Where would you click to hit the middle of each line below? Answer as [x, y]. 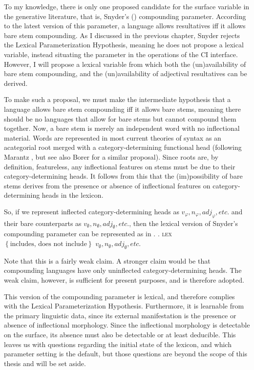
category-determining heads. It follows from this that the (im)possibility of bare [123, 176]
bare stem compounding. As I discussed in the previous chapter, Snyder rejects [122, 35]
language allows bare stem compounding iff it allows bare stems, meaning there [123, 109]
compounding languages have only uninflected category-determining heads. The [123, 270]
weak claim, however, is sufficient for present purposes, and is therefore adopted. [124, 280]
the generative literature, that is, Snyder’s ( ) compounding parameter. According [125, 16]
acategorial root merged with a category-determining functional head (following [123, 147]
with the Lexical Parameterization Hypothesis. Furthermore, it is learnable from [124, 306]
